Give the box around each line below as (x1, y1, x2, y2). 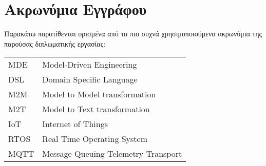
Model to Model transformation (42, 88, 156, 100)
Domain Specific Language (42, 73, 138, 86)
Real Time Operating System (42, 133, 148, 145)
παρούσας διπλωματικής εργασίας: (4, 38, 106, 49)
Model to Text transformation (42, 103, 150, 115)
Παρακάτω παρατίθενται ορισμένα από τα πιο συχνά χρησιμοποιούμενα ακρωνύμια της (4, 28, 262, 39)
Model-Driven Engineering (42, 58, 137, 71)
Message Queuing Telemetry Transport (42, 148, 182, 160)
